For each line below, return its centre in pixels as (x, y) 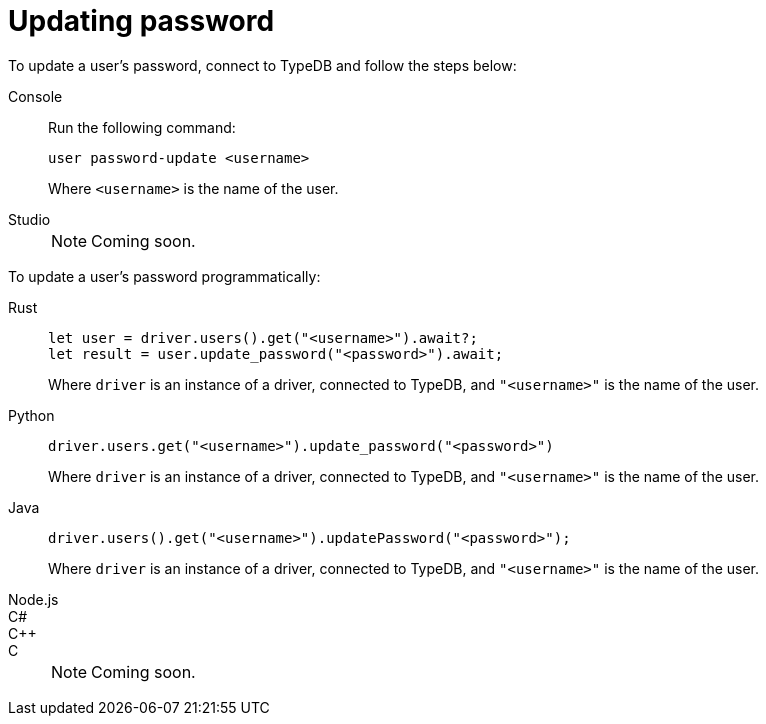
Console (35, 96)
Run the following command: (142, 127)
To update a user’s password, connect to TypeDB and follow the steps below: (262, 65)
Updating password (141, 21)
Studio (29, 219)
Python (31, 415)
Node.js (33, 599)
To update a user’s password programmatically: (164, 276)
